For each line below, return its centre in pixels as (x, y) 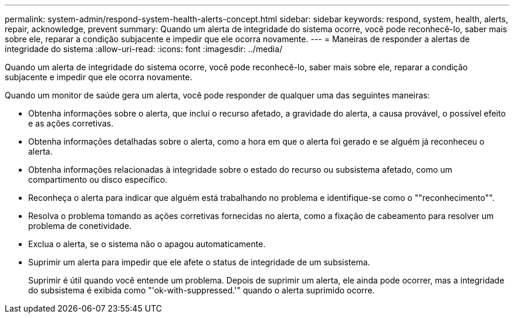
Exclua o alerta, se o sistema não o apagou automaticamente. (147, 244)
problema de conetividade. (80, 226)
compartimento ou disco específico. (98, 179)
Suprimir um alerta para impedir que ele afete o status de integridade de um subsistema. (199, 262)
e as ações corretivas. (71, 123)
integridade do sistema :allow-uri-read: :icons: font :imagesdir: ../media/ (144, 49)
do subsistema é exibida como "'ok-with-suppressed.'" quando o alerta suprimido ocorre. (202, 290)
